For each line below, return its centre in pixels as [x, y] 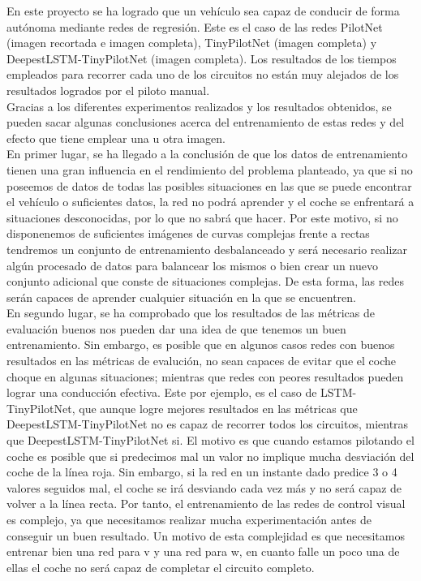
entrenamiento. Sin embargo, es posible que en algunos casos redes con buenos [201, 344]
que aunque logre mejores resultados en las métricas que [218, 408]
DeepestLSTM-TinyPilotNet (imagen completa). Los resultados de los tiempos [202, 58]
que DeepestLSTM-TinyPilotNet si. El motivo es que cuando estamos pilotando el [210, 440]
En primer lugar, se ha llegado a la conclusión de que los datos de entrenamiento [207, 154]
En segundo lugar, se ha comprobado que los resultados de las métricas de [191, 313]
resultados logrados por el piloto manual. [108, 90]
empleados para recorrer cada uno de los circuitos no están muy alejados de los [203, 74]
